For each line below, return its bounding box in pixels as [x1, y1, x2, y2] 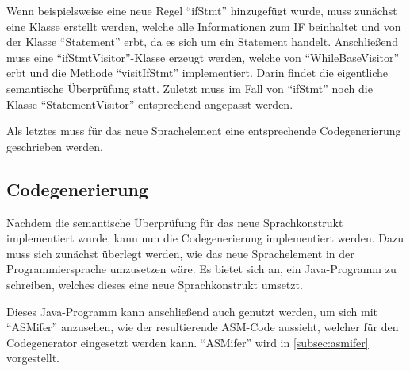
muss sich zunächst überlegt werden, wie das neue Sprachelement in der [6, 245, 354, 261]
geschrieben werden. [6, 137, 103, 154]
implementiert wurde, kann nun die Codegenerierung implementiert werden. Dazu [6, 230, 404, 246]
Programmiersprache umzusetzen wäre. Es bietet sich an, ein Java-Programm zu [6, 261, 397, 277]
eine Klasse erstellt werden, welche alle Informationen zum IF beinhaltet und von [6, 17, 401, 34]
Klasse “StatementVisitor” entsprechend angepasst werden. [6, 95, 293, 112]
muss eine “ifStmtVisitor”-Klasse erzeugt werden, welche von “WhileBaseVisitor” [6, 48, 400, 65]
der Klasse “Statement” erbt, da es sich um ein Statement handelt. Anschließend [6, 33, 398, 50]
